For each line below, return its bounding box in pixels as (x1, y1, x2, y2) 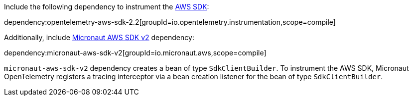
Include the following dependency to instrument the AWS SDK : (4, 2, 209, 11)
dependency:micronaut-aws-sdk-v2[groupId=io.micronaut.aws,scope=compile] (4, 49, 267, 57)
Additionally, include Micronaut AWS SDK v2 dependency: (4, 33, 194, 42)
